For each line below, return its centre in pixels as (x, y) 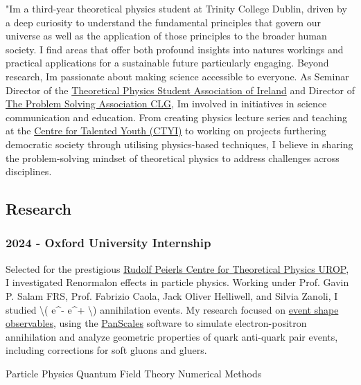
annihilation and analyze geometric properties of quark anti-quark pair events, (172, 336)
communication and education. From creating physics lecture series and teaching (176, 117)
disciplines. (29, 171)
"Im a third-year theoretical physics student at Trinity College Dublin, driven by (176, 8)
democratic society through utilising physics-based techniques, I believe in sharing (179, 144)
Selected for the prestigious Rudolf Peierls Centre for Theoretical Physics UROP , (177, 268)
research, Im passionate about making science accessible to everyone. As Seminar (177, 76)
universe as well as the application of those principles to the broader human (166, 36)
